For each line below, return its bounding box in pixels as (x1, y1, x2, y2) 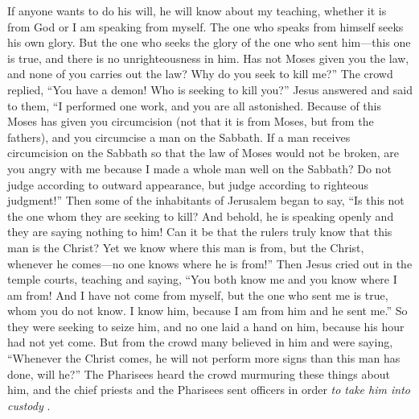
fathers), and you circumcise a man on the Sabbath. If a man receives (7, 128, 351, 145)
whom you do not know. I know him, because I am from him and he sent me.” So (7, 302, 408, 319)
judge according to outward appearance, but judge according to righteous (7, 176, 369, 193)
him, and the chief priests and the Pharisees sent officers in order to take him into (7, 381, 410, 398)
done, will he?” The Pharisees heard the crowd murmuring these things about (7, 365, 390, 382)
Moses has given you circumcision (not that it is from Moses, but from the (7, 113, 374, 130)
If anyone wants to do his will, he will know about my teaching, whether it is (7, 2, 387, 19)
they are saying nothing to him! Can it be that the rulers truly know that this (7, 223, 392, 240)
